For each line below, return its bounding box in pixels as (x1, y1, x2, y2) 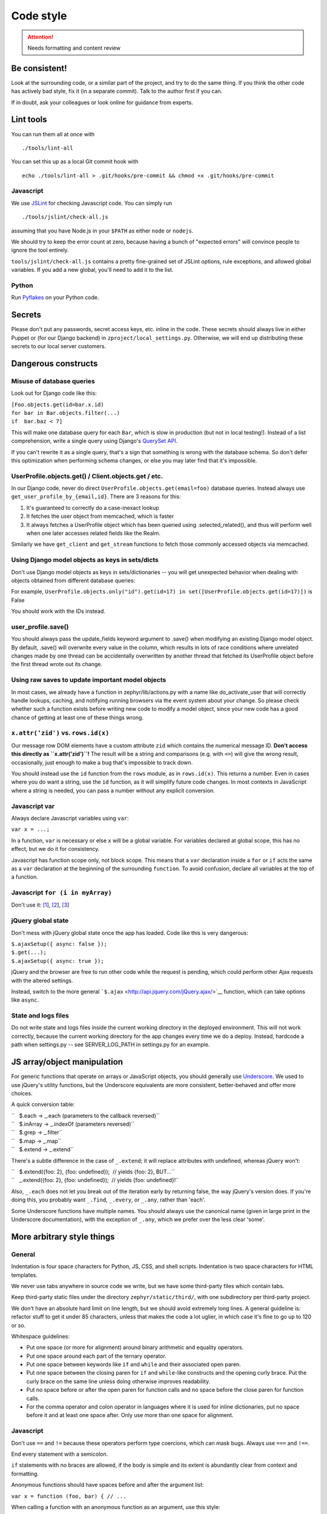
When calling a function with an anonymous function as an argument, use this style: (11, 1503, 220, 1510)
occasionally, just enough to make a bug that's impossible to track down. (11, 759, 193, 766)
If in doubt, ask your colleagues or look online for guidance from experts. (11, 99, 193, 106)
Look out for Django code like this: (11, 389, 97, 397)
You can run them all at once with (11, 130, 95, 137)
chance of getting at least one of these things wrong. (11, 713, 144, 721)
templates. (11, 1271, 38, 1278)
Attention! (27, 33, 54, 41)
